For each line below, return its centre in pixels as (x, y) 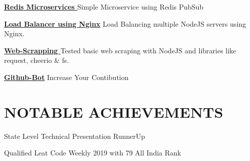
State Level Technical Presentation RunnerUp (75, 136)
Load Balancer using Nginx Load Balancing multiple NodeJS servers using (125, 23)
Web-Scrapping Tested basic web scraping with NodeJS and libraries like (120, 50)
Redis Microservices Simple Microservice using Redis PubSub (104, 7)
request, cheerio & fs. (36, 60)
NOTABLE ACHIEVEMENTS (114, 111)
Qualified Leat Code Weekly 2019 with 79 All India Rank (93, 153)
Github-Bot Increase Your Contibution (66, 77)
